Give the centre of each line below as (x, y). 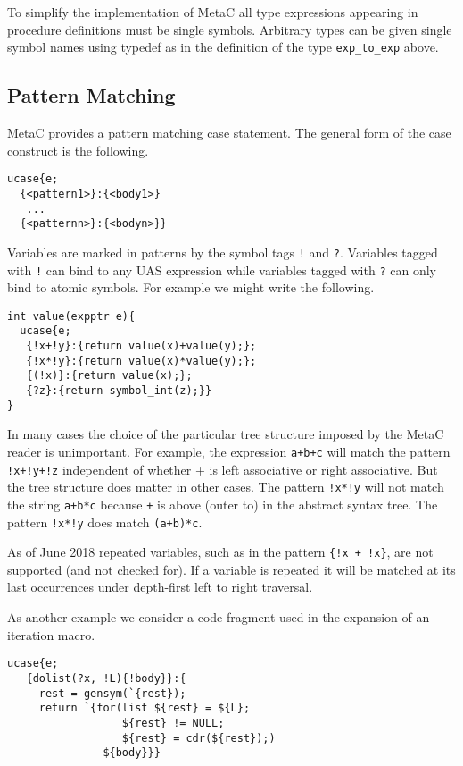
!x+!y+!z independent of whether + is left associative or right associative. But (223, 469)
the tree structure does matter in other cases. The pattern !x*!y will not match (226, 487)
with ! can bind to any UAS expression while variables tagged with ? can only (222, 269)
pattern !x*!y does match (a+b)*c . (105, 522)
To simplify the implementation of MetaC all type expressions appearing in (213, 12)
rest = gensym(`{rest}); (112, 693)
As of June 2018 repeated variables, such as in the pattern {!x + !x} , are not (220, 552)
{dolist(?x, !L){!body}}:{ (106, 678)
